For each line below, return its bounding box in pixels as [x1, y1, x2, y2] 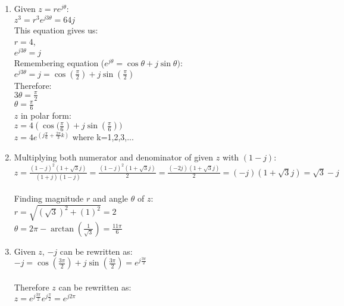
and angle [92, 192, 129, 205]
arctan [51, 224, 74, 233]
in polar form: [20, 109, 71, 121]
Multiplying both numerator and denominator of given [14, 151, 214, 163]
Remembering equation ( [14, 56, 105, 69]
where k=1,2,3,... [72, 131, 134, 143]
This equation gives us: [14, 23, 98, 36]
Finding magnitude [14, 192, 84, 205]
